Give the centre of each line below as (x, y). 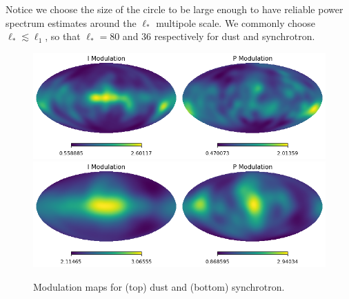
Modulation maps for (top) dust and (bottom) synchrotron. (159, 287)
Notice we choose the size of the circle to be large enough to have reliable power (174, 9)
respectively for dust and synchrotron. (235, 36)
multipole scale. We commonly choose (236, 22)
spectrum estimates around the (71, 22)
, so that (63, 36)
